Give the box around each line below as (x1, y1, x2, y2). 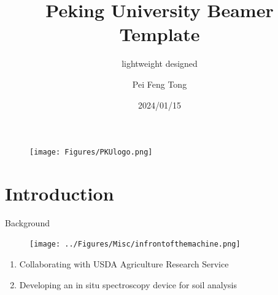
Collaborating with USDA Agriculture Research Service (19, 258, 229, 270)
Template (119, 21, 200, 47)
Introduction (5, 180, 114, 205)
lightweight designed (122, 57, 198, 70)
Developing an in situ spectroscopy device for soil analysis (19, 278, 237, 291)
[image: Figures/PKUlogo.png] (29, 148, 153, 157)
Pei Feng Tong (132, 77, 187, 90)
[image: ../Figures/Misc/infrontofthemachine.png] (29, 240, 241, 249)
